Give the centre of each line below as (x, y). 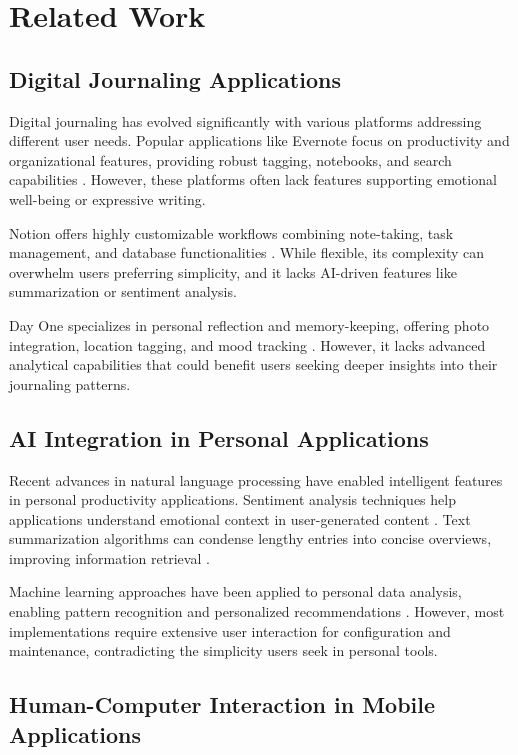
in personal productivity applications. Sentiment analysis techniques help (232, 499)
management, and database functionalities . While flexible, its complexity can (247, 252)
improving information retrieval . (109, 557)
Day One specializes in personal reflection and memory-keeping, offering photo (249, 324)
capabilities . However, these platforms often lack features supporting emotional (253, 179)
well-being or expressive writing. (107, 198)
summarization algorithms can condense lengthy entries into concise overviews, (250, 538)
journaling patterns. (70, 383)
